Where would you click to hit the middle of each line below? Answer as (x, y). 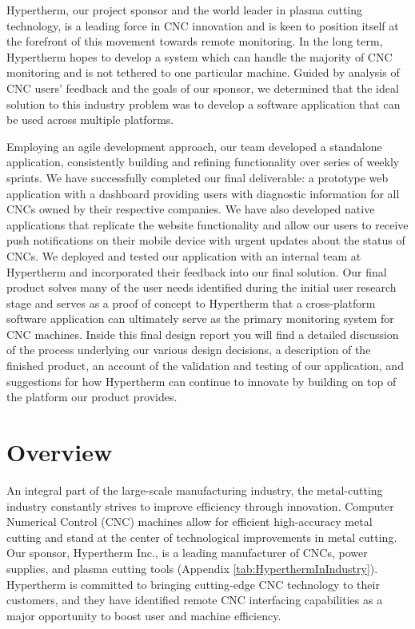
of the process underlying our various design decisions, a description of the (189, 350)
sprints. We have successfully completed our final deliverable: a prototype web (198, 177)
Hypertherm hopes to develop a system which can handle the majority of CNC (200, 56)
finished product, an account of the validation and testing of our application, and (205, 366)
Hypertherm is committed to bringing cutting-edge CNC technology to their (193, 584)
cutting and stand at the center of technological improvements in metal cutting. (202, 537)
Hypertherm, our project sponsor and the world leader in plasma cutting (185, 10)
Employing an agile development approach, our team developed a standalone (194, 146)
